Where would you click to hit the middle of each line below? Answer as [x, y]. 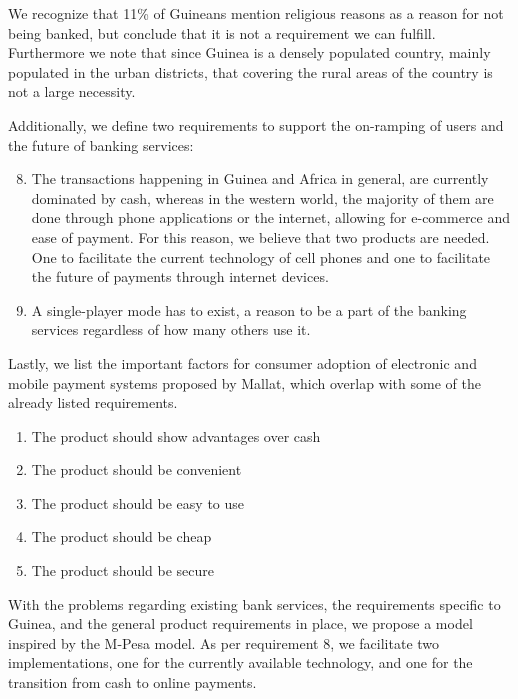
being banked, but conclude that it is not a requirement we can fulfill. [222, 32]
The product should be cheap [121, 536]
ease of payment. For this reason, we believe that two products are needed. [260, 236]
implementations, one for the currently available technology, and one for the [240, 662]
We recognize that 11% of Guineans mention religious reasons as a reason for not [256, 13]
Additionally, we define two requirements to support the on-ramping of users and [256, 124]
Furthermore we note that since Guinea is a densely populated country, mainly [249, 52]
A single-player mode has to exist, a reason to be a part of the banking [249, 309]
